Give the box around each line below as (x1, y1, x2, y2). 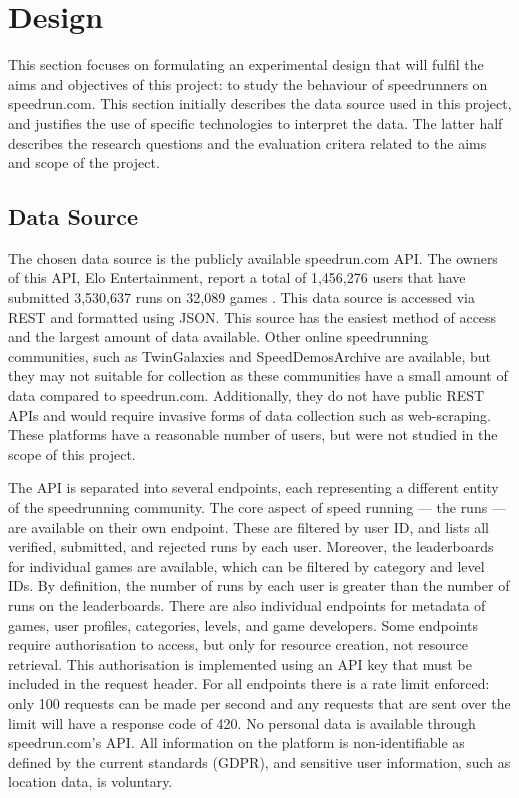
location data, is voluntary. (8, 771, 173, 792)
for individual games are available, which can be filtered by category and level (8, 555, 485, 576)
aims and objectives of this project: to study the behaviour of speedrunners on (8, 73, 488, 94)
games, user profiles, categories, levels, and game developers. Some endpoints (8, 614, 479, 635)
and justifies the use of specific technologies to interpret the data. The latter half (8, 112, 503, 133)
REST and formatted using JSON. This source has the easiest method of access (8, 306, 497, 327)
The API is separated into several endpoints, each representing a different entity (8, 477, 499, 498)
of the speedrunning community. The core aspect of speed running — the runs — (8, 497, 506, 518)
